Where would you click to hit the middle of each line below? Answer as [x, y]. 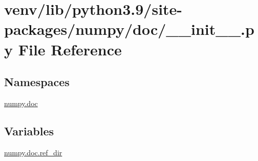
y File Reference [63, 49]
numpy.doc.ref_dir [33, 152]
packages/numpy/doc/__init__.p [129, 29]
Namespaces [37, 82]
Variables [29, 130]
